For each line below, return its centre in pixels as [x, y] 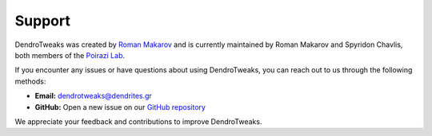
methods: [30, 81]
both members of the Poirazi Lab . [70, 55]
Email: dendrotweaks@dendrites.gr [93, 96]
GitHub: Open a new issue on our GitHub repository [120, 107]
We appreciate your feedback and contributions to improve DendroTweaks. [138, 121]
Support [43, 21]
